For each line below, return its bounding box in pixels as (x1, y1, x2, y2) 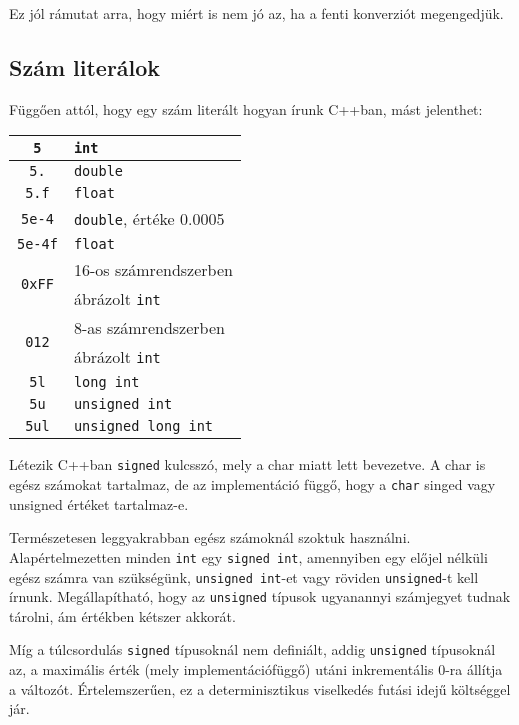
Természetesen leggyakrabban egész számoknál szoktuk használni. (9, 527, 411, 548)
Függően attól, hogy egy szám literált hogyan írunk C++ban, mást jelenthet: (9, 98, 483, 119)
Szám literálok (9, 51, 161, 82)
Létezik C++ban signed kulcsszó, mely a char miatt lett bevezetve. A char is (9, 454, 486, 475)
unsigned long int (73, 418, 214, 435)
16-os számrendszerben (73, 258, 233, 282)
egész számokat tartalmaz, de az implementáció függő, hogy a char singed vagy (9, 474, 496, 495)
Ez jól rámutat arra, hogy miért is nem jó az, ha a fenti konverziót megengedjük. (9, 3, 504, 23)
